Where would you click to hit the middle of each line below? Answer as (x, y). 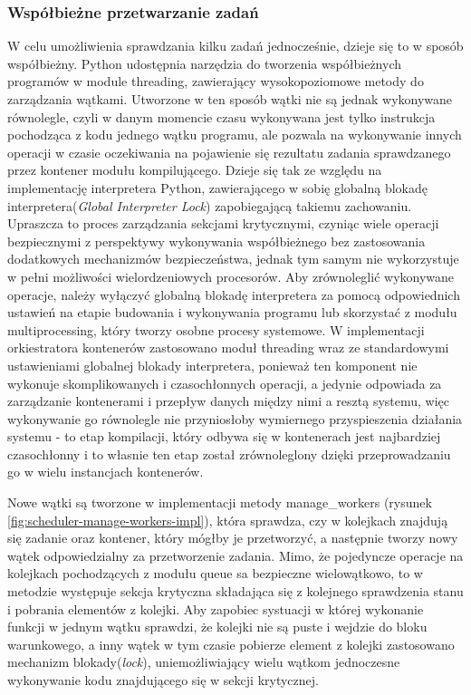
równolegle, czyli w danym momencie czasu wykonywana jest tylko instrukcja (221, 116)
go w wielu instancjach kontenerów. (106, 472)
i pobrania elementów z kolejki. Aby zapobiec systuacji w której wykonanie (216, 608)
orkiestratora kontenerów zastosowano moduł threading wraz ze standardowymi (228, 347)
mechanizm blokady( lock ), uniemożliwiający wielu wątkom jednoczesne (204, 662)
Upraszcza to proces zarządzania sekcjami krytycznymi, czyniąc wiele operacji (223, 223)
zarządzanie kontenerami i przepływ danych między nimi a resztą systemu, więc (229, 401)
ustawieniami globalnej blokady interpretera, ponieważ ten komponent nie (212, 365)
